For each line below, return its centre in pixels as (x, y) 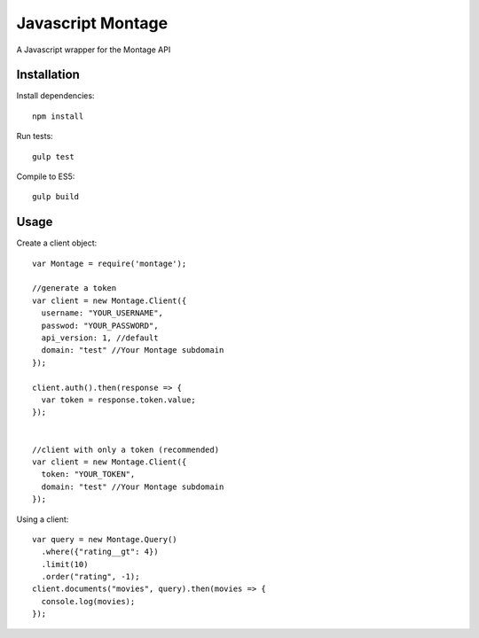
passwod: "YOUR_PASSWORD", (100, 325)
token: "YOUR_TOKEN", (88, 475)
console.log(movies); (88, 601)
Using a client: (43, 519)
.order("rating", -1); (90, 577)
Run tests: (35, 136)
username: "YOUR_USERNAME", (102, 313)
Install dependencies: (55, 96)
